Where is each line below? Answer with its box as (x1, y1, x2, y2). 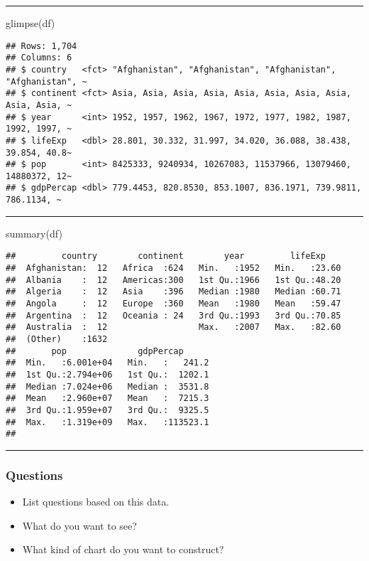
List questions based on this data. (22, 494, 170, 509)
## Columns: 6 (6, 53, 72, 63)
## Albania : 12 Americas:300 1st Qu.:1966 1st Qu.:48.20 (6, 274, 341, 285)
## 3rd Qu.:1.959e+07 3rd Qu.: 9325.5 (6, 405, 209, 415)
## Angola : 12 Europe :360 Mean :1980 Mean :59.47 (6, 299, 341, 309)
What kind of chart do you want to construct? (22, 542, 224, 557)
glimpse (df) (6, 16, 55, 30)
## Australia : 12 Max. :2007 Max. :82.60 (6, 322, 341, 333)
